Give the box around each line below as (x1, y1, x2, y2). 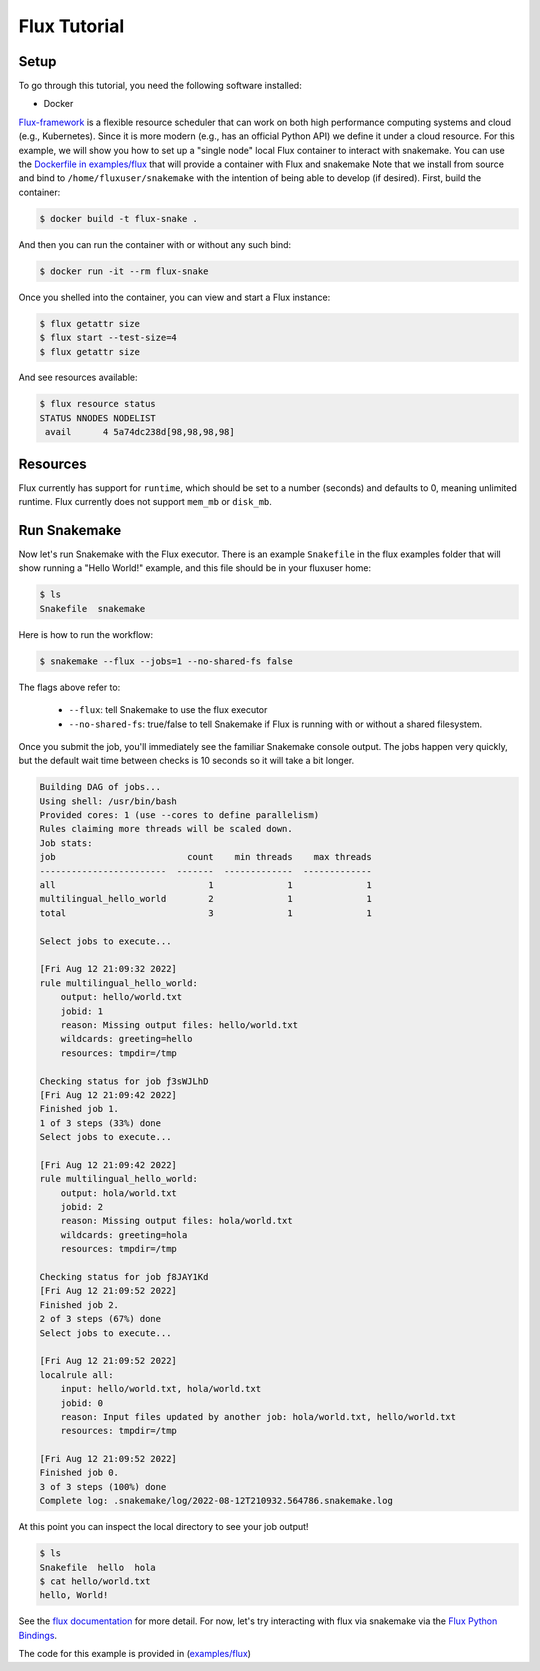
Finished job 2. (39, 1299, 120, 1310)
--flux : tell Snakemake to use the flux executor (68, 704, 268, 716)
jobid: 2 (60, 1201, 104, 1213)
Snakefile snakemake (39, 603, 146, 614)
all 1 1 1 (39, 880, 372, 891)
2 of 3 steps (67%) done (39, 1313, 162, 1325)
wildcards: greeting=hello (60, 1033, 194, 1045)
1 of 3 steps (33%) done (39, 1117, 162, 1129)
